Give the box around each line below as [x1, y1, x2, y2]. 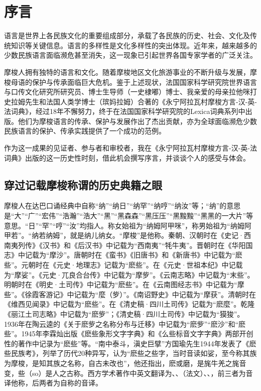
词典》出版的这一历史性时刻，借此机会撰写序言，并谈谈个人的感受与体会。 [4, 152, 250, 163]
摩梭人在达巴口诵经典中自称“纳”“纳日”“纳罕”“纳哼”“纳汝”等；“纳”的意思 [4, 200, 241, 211]
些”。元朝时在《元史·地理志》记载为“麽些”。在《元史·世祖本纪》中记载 [4, 259, 243, 270]
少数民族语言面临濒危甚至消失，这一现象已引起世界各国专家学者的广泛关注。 [4, 50, 257, 60]
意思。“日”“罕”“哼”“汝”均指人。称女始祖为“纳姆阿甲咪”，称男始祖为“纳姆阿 [4, 220, 251, 230]
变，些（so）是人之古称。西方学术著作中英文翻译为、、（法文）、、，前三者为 [4, 367, 246, 378]
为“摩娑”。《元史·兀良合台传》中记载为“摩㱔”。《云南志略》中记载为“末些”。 [4, 269, 254, 280]
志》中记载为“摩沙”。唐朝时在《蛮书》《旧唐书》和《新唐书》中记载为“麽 [4, 249, 242, 260]
